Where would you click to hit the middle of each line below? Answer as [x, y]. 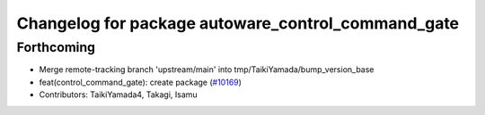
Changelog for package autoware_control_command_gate [238, 23]
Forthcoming [56, 47]
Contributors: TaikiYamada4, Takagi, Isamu [118, 94]
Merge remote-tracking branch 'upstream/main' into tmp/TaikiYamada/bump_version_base [207, 70]
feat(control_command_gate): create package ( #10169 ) [141, 82]
